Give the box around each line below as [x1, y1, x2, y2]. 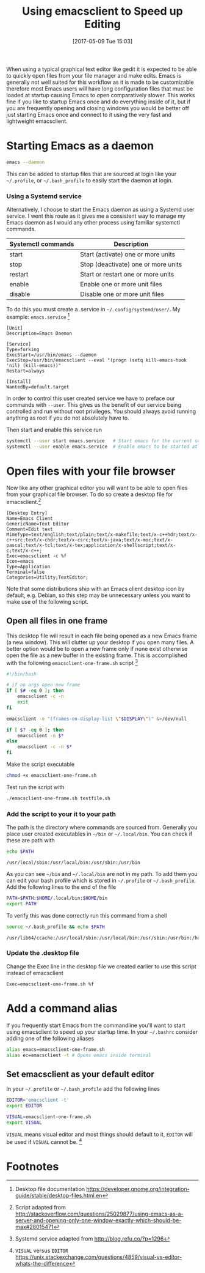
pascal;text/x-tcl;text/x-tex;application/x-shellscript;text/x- [6, 543, 176, 549]
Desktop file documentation [15, 1186, 85, 1193]
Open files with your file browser [6, 464, 176, 478]
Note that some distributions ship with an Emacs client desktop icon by [6, 585, 185, 593]
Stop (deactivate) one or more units [80, 260, 182, 269]
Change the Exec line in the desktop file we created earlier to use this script [6, 962, 196, 970]
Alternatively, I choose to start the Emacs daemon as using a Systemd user [6, 206, 195, 213]
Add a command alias [6, 1001, 118, 1015]
